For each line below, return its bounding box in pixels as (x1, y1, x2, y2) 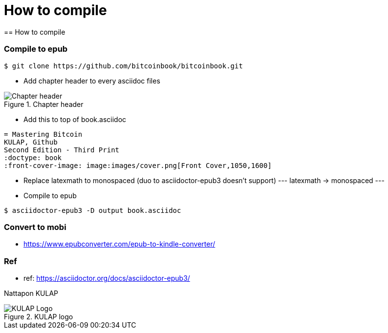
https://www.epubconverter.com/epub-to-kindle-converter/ (23, 240, 216, 249)
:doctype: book (4, 153, 62, 162)
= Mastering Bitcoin (4, 130, 83, 138)
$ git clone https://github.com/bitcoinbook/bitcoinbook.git (4, 62, 243, 70)
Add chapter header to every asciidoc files (23, 76, 160, 85)
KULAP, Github (4, 138, 58, 146)
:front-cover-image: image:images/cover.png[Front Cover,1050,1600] (4, 161, 272, 169)
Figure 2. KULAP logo (4, 312, 73, 321)
